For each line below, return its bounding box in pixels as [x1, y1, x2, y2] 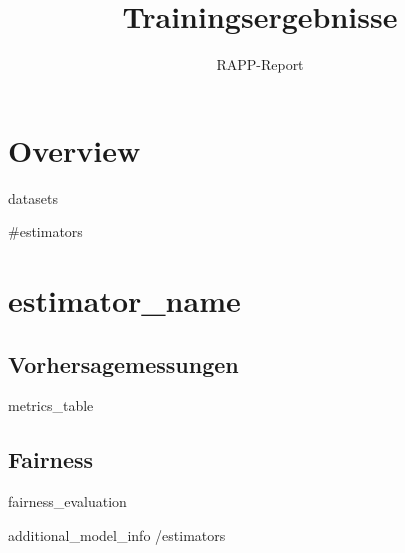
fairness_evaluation [8, 491, 127, 512]
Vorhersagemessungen [8, 348, 239, 379]
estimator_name [8, 280, 241, 321]
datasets [8, 187, 58, 208]
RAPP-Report [216, 54, 304, 75]
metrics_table [8, 395, 94, 416]
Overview [8, 129, 141, 170]
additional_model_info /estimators [8, 524, 226, 545]
